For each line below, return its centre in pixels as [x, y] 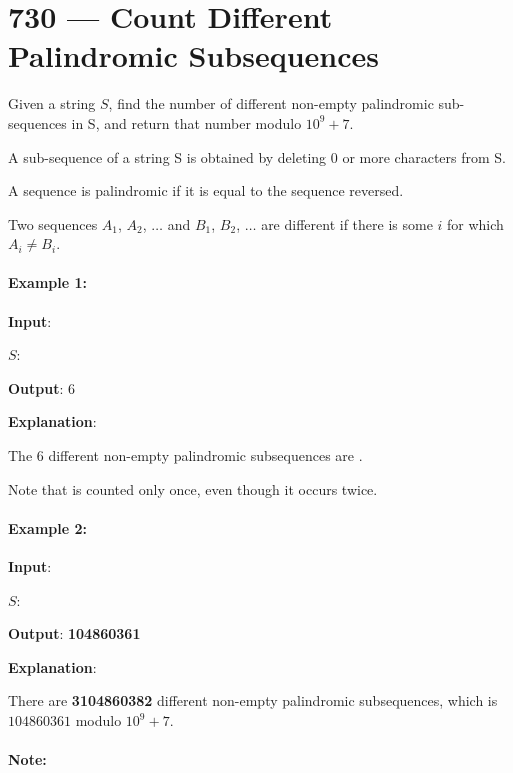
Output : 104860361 [74, 633]
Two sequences [53, 223]
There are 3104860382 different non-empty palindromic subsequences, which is [253, 700]
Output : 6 [42, 387]
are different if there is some [347, 223]
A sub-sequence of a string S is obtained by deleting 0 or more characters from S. [257, 156]
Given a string [52, 103]
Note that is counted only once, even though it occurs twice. [193, 488]
